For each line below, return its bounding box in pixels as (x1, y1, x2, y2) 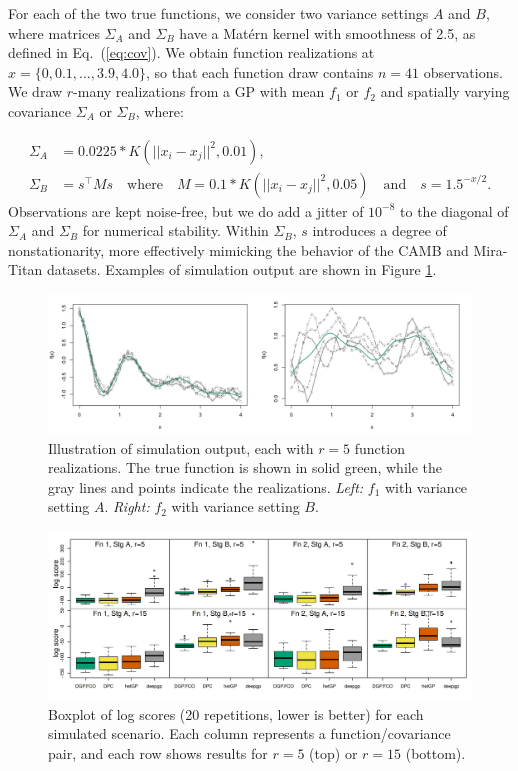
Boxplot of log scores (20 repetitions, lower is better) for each (48, 703, 424, 724)
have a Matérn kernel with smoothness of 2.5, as (179, 22, 476, 43)
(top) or (309, 743, 358, 764)
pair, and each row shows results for (48, 743, 268, 764)
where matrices (8, 22, 100, 43)
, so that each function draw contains (146, 61, 374, 82)
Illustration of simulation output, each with (48, 437, 314, 458)
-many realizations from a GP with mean (73, 81, 325, 102)
